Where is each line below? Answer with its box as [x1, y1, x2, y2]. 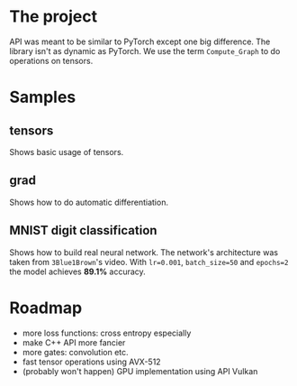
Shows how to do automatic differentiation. [9, 197, 169, 207]
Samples [9, 87, 76, 107]
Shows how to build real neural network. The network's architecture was [9, 246, 279, 258]
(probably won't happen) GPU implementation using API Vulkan [22, 365, 258, 376]
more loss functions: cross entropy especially [22, 327, 192, 338]
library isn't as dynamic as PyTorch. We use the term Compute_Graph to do [9, 45, 281, 56]
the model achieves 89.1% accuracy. [9, 266, 146, 277]
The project [9, 6, 97, 27]
